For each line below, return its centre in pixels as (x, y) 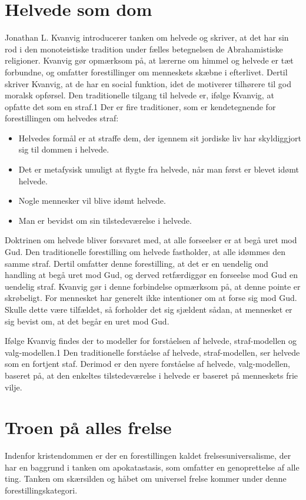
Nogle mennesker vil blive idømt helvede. (92, 201)
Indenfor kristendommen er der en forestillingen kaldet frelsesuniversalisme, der (148, 456)
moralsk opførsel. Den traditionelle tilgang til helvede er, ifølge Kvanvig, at (139, 95)
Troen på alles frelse (88, 427)
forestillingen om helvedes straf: (62, 118)
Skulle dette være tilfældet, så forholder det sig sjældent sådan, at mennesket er (149, 309)
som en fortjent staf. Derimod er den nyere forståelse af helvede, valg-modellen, (147, 364)
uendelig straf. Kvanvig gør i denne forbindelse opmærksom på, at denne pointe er (153, 286)
